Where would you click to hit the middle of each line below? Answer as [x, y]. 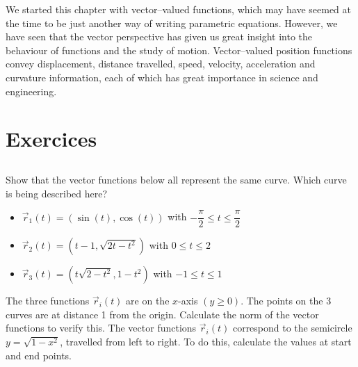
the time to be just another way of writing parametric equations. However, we [172, 23]
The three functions [48, 301]
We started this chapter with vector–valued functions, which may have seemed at [178, 9]
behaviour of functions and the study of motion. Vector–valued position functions [179, 50]
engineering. [31, 91]
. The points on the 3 [286, 301]
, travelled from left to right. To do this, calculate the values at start [206, 341]
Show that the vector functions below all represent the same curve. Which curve [176, 179]
